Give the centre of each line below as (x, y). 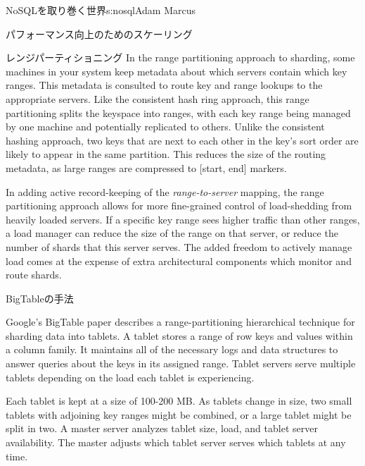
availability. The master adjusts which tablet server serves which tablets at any (176, 442)
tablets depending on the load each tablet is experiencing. (130, 377)
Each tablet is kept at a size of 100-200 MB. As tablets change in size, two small (179, 401)
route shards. (34, 275)
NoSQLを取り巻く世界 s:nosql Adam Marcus (101, 10)
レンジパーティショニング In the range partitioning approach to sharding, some (180, 57)
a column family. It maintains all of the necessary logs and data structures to (172, 349)
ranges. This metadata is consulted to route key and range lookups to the (164, 85)
